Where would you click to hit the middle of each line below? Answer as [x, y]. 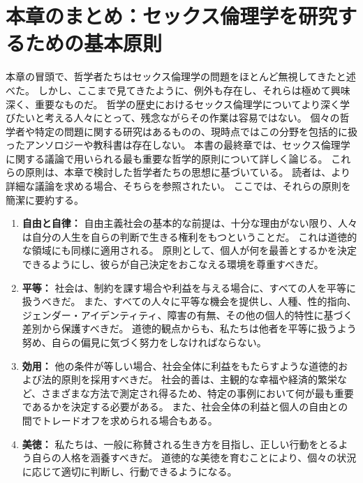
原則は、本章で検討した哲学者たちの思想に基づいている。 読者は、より [187, 172]
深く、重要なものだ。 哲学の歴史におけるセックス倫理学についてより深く [173, 104]
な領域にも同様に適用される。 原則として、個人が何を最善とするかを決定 [189, 250]
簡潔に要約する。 [45, 199]
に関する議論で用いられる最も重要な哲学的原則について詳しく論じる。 [167, 158]
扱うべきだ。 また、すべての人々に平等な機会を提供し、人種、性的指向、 [189, 301]
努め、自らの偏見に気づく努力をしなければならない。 [144, 342]
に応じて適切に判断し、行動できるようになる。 [129, 471]
